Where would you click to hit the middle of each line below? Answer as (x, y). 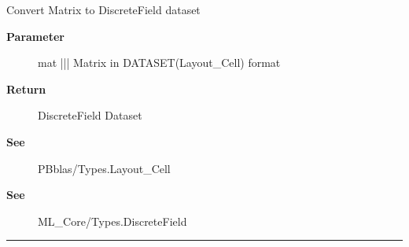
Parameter (35, 36)
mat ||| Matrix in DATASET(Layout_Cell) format (159, 63)
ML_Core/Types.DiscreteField (112, 221)
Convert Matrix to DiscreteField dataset (103, 9)
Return (26, 88)
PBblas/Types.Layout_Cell (104, 168)
